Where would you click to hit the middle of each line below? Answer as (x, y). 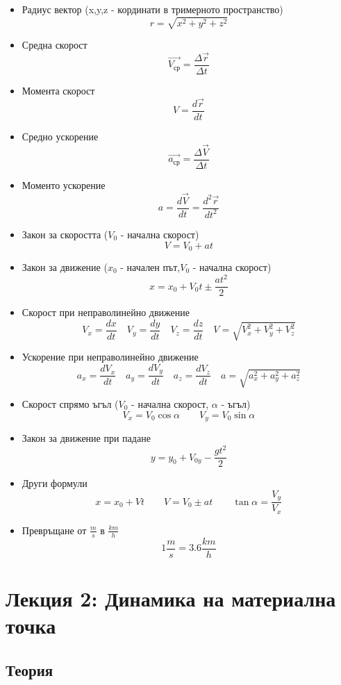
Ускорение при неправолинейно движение (110, 357)
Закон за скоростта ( (65, 234)
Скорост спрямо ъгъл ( (70, 403)
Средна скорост (55, 45)
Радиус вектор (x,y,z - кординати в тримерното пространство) (152, 9)
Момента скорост (58, 91)
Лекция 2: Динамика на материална (171, 598)
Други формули (55, 483)
